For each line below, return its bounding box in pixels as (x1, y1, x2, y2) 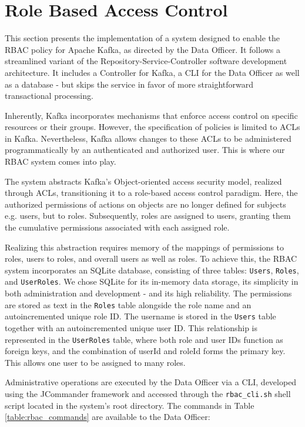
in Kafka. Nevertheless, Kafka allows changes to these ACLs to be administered (5, 132, 291, 144)
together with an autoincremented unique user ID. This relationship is (5, 322, 258, 334)
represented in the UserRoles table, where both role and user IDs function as (5, 333, 283, 345)
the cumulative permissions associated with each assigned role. (5, 221, 230, 233)
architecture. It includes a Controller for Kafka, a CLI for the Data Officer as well (5, 66, 300, 78)
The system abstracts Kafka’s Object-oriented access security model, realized (5, 175, 282, 187)
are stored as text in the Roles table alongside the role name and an (5, 298, 252, 311)
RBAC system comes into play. (5, 155, 116, 168)
